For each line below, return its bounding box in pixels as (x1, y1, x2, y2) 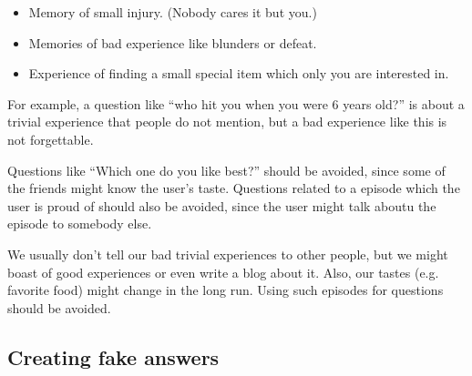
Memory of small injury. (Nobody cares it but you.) (28, 3, 317, 21)
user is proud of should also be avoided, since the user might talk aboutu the (7, 196, 436, 215)
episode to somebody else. (7, 214, 152, 233)
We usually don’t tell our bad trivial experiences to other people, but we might (7, 244, 448, 263)
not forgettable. (7, 129, 94, 148)
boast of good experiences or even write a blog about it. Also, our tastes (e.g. (7, 262, 439, 281)
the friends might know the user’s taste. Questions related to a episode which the (7, 178, 460, 198)
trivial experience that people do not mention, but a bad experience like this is (7, 112, 447, 131)
